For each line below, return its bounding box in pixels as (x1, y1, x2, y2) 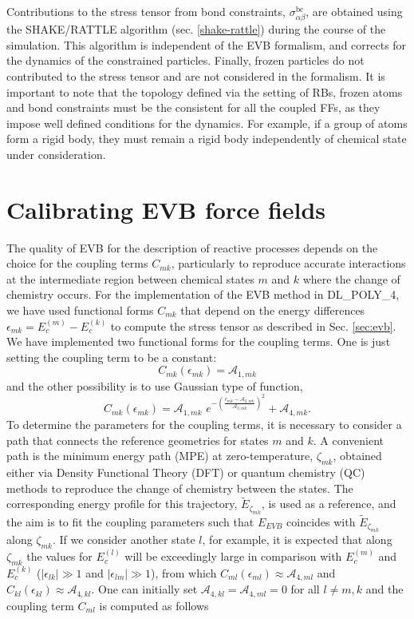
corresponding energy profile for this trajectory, (6, 495, 238, 512)
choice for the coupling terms (6, 255, 148, 272)
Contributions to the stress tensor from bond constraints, (6, 3, 286, 19)
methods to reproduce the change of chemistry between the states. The (6, 479, 353, 496)
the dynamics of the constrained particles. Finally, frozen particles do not (6, 52, 365, 69)
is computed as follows (99, 597, 209, 613)
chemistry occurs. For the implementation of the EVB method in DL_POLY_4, (6, 286, 400, 303)
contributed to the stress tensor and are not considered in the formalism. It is (6, 67, 385, 84)
